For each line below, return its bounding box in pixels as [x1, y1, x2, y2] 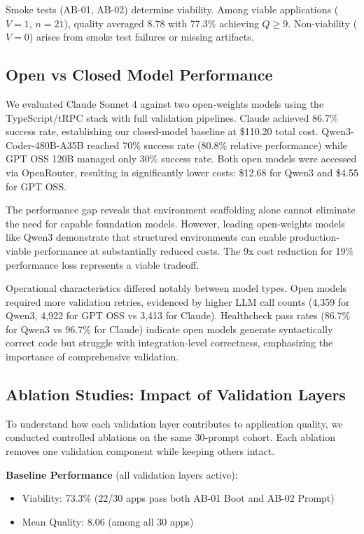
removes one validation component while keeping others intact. [6, 444, 275, 458]
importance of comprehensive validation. [6, 349, 179, 364]
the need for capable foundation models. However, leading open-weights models [6, 216, 345, 230]
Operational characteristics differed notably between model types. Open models [6, 281, 346, 295]
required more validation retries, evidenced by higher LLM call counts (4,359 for [6, 294, 350, 309]
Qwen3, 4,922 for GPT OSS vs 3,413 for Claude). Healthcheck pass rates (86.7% [6, 308, 351, 323]
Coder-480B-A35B [6, 137, 84, 152]
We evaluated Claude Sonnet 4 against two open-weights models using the [6, 96, 324, 111]
